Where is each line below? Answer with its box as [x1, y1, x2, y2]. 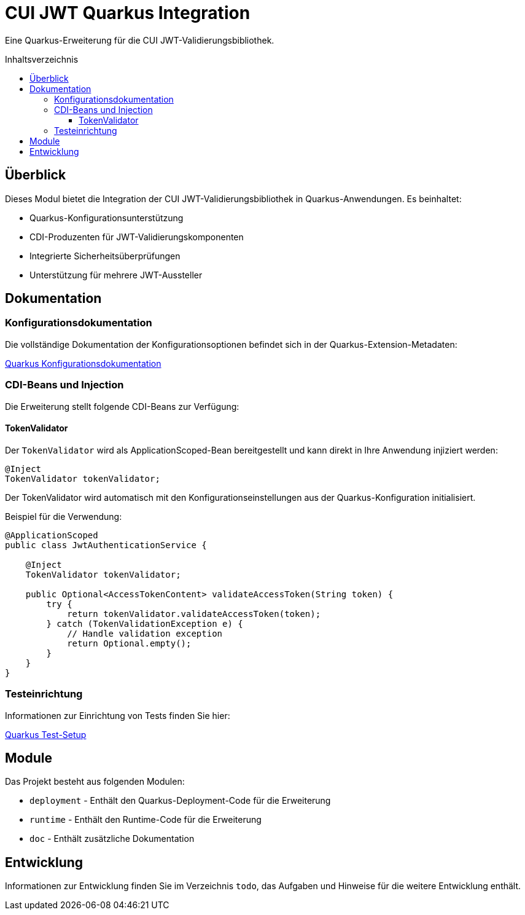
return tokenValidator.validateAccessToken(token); [67, 608, 321, 619]
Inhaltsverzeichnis [5, 53, 79, 65]
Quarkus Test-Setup [5, 729, 87, 740]
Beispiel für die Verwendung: [5, 511, 122, 522]
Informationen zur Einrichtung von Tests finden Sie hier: [5, 710, 230, 721]
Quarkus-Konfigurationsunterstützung [29, 212, 184, 223]
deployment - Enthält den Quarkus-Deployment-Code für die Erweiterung [29, 795, 331, 806]
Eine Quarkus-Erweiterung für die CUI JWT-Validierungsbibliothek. [5, 34, 274, 45]
